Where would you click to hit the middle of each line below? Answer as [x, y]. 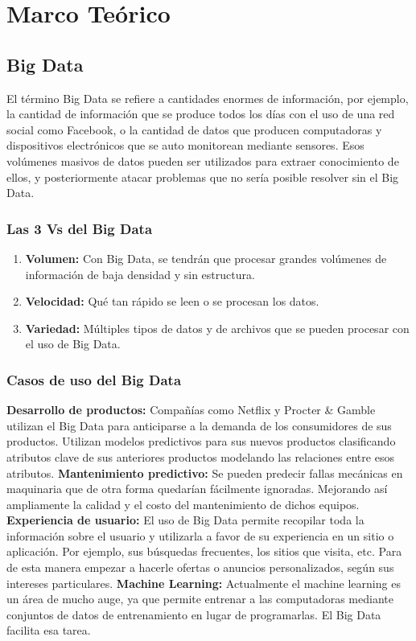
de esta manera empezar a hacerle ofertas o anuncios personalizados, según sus [200, 567]
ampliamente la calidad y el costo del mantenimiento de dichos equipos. [183, 504]
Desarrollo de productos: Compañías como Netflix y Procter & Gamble [191, 410]
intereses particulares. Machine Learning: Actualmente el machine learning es [204, 583]
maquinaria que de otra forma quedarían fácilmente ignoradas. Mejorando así [197, 489]
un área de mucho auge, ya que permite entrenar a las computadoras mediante [200, 599]
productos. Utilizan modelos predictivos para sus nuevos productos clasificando [201, 441]
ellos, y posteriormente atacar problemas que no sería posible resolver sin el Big [203, 177]
